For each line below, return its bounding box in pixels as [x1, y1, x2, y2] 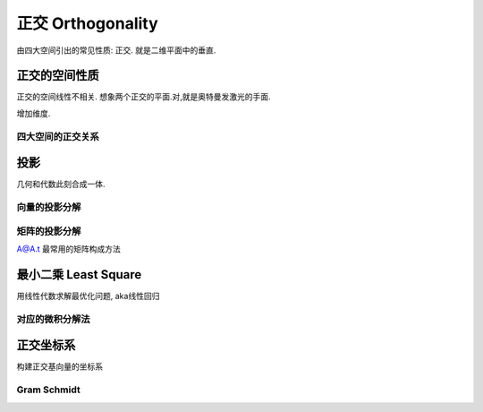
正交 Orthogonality [16, 13, 158, 33]
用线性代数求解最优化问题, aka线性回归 [16, 290, 160, 301]
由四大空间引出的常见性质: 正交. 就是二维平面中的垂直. [16, 45, 216, 56]
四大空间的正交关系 [16, 130, 100, 142]
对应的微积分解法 [16, 313, 90, 325]
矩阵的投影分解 [16, 225, 81, 237]
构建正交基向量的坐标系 [16, 361, 103, 372]
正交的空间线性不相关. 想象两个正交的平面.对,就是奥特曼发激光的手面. [16, 91, 272, 102]
